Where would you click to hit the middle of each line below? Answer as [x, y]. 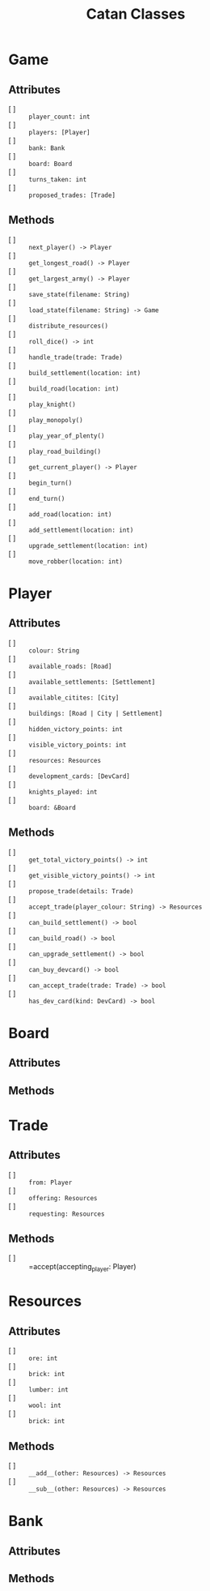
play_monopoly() [56, 420]
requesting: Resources [67, 1214]
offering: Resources [63, 1198]
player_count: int [59, 117]
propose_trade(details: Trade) [81, 891]
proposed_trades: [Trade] [72, 195]
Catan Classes [136, 14]
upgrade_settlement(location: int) [88, 545]
